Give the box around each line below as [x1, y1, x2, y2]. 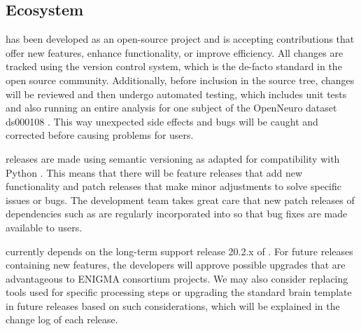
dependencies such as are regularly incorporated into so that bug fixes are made [6, 206, 348, 221]
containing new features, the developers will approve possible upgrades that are [6, 257, 346, 272]
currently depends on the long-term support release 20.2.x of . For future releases [6, 243, 353, 258]
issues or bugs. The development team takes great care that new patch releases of [6, 192, 355, 207]
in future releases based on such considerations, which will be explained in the [6, 298, 340, 313]
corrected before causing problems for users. [6, 128, 194, 142]
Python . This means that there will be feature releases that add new [6, 165, 303, 180]
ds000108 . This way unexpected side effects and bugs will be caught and [6, 114, 318, 128]
